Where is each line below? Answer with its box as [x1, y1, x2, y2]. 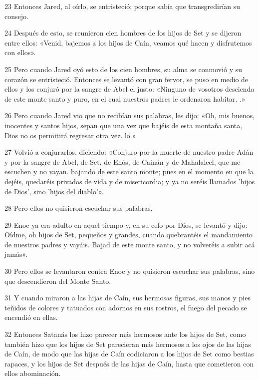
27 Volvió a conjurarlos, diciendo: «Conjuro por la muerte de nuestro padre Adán [4, 147, 254, 157]
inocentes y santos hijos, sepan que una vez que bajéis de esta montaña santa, [4, 120, 243, 130]
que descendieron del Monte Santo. [4, 275, 111, 286]
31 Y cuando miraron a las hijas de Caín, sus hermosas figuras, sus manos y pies [4, 292, 251, 303]
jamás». [4, 249, 27, 259]
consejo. [4, 11, 28, 21]
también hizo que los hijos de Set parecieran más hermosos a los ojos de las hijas [4, 338, 251, 349]
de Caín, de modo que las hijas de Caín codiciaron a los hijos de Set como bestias [4, 348, 254, 359]
